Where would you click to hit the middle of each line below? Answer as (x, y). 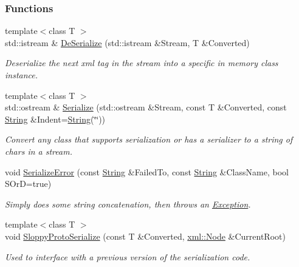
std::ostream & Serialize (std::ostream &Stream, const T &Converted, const (146, 107)
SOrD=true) (28, 184)
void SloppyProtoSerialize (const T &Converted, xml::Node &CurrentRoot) (145, 236)
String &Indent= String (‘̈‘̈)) (55, 119)
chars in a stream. (39, 151)
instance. (22, 75)
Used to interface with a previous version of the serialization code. (128, 256)
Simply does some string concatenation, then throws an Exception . (128, 204)
